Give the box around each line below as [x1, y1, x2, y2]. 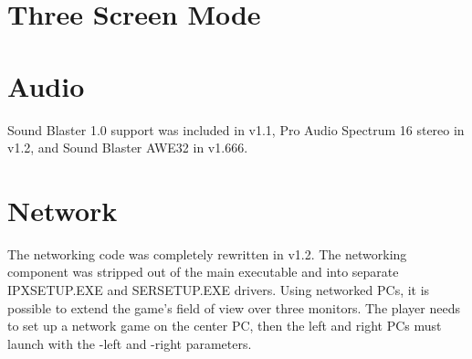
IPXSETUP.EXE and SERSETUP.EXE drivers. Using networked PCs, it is [7, 280, 430, 299]
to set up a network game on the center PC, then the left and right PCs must [7, 316, 442, 335]
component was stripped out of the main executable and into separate [7, 262, 399, 281]
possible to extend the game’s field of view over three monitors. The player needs [7, 298, 460, 317]
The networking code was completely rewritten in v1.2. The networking [7, 244, 407, 263]
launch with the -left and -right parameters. [7, 333, 252, 353]
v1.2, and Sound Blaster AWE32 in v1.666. [7, 138, 248, 157]
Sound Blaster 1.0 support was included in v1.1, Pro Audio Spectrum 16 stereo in [7, 120, 465, 139]
